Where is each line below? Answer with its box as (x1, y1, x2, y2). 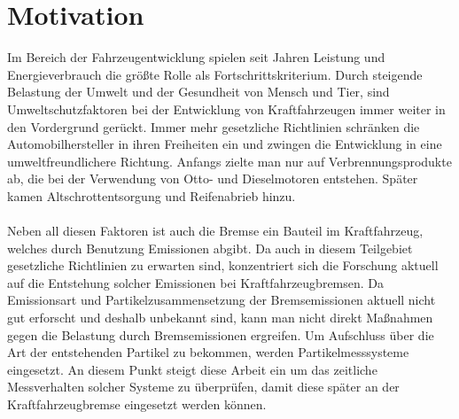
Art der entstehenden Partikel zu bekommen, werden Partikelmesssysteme (7, 343, 409, 361)
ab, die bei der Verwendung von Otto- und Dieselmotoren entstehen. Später (7, 169, 418, 188)
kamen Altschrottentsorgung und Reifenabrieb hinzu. (7, 186, 296, 205)
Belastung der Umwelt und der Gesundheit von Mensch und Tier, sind (7, 82, 390, 101)
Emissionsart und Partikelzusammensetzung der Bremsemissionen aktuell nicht (7, 291, 436, 309)
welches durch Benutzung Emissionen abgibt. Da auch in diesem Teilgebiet (7, 238, 413, 257)
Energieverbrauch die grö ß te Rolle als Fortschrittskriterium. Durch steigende (7, 65, 423, 83)
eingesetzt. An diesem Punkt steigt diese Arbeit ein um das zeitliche (7, 360, 377, 378)
